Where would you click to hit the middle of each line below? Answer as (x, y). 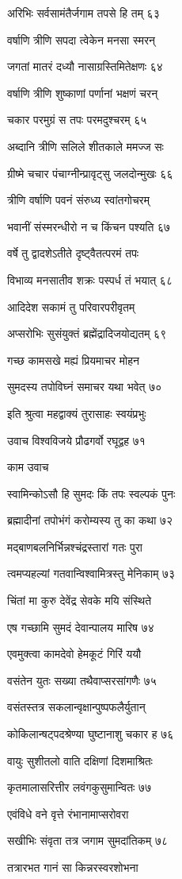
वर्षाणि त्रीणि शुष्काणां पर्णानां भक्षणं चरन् (83, 93)
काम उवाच (28, 467)
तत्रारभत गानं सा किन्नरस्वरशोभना (73, 867)
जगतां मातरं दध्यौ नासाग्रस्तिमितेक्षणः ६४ (85, 66)
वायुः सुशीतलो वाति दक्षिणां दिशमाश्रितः (80, 760)
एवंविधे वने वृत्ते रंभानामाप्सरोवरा (68, 813)
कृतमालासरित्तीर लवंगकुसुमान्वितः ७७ (80, 787)
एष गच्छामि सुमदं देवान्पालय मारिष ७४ (81, 627)
